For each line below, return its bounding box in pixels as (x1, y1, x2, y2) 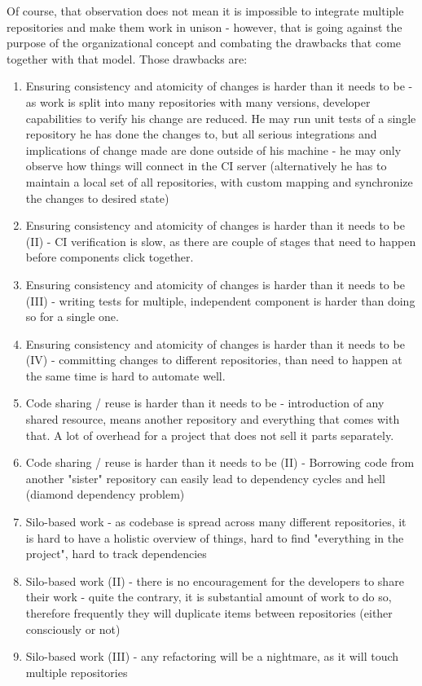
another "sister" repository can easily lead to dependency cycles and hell (25, 469, 385, 486)
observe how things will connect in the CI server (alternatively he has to (25, 157, 387, 174)
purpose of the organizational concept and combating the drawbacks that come (7, 34, 402, 51)
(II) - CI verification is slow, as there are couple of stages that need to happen (25, 232, 416, 249)
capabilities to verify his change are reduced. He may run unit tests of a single (25, 109, 416, 126)
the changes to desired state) (25, 189, 169, 206)
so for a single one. (25, 308, 119, 325)
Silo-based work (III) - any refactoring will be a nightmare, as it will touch (25, 648, 399, 665)
